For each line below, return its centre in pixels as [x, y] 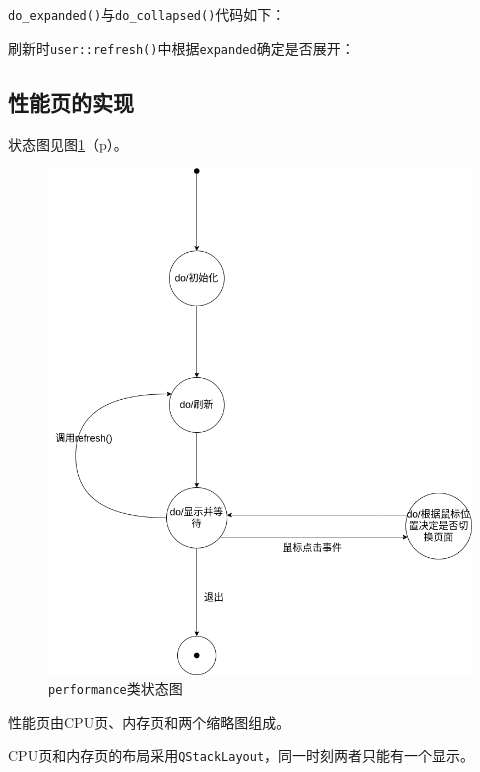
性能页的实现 [71, 101]
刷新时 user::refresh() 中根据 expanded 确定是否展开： [181, 47]
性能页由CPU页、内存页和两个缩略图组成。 [149, 721]
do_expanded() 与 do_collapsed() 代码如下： [147, 14]
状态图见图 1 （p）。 [68, 143]
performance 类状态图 [115, 688]
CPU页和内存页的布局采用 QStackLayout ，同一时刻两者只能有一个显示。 [241, 755]
